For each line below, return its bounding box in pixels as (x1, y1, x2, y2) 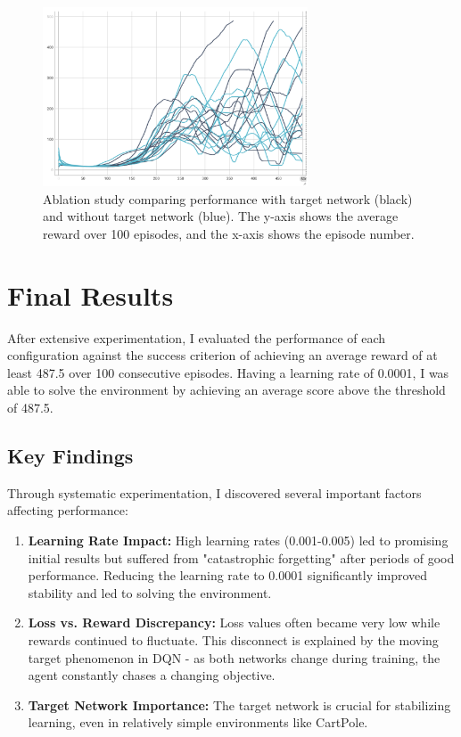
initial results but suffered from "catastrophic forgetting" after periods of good (28, 548, 455, 567)
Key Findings (7, 442, 134, 469)
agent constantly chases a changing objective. (28, 666, 276, 684)
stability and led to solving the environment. (28, 583, 272, 602)
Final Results (7, 276, 174, 313)
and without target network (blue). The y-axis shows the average (43, 207, 399, 225)
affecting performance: (7, 501, 128, 520)
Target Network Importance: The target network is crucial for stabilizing (28, 695, 451, 714)
